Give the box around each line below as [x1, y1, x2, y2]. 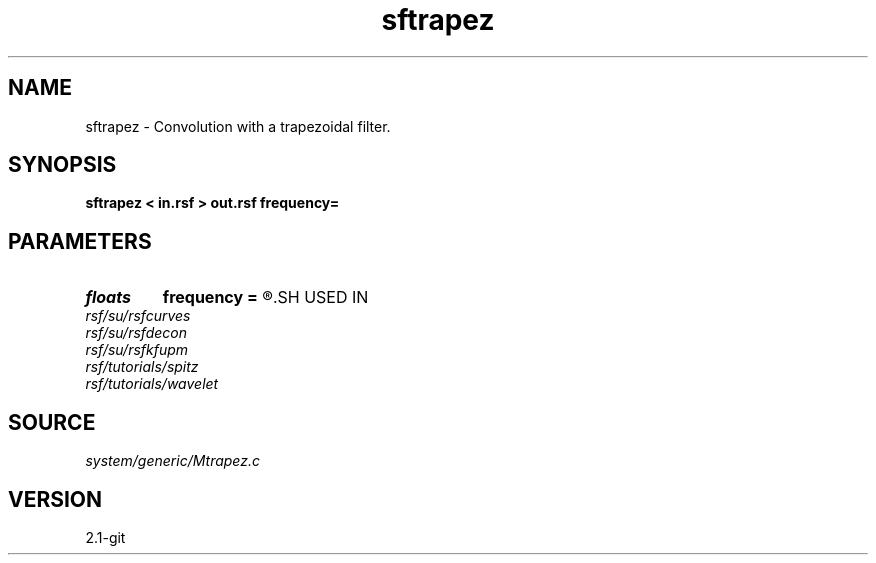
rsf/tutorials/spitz [85, 358, 199, 376]
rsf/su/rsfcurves [85, 307, 191, 325]
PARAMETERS [8, 228, 152, 254]
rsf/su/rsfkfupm [85, 341, 189, 359]
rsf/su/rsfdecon [85, 324, 187, 342]
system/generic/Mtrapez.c [85, 452, 260, 470]
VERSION [8, 486, 103, 512]
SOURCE [8, 409, 96, 435]
